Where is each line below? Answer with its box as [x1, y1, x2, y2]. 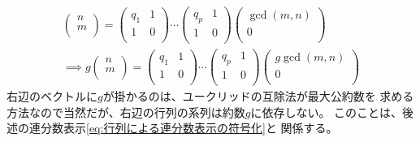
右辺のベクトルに [6, 88, 97, 104]
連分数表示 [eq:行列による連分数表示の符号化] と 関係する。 [28, 119, 338, 136]
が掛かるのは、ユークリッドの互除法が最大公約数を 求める [102, 88, 414, 104]
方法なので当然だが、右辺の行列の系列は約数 [6, 103, 245, 120]
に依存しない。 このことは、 [250, 103, 403, 120]
